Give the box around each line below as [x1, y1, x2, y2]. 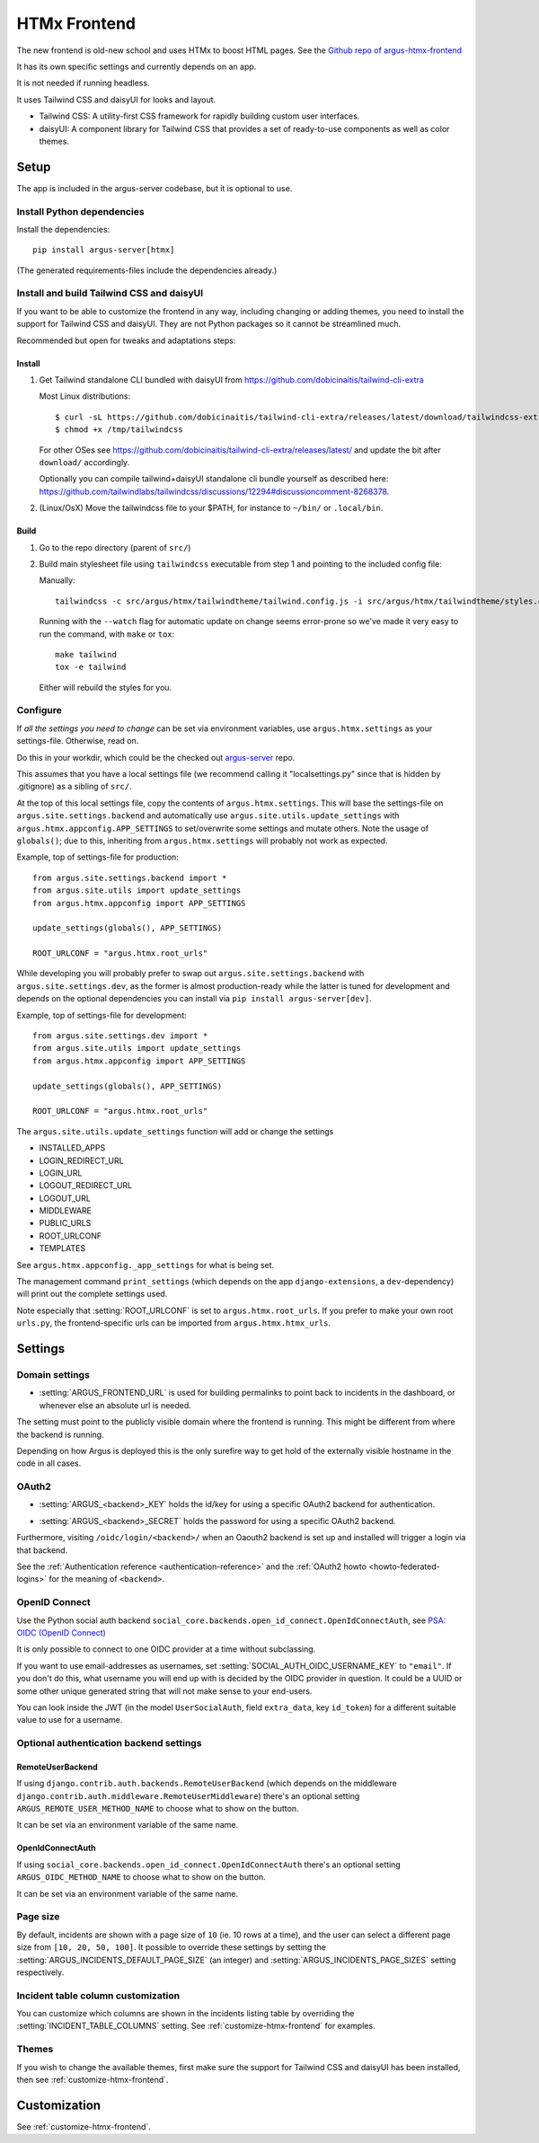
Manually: [39, 575, 75, 586]
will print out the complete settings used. [16, 1289, 168, 1300]
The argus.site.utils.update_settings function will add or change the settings [16, 1125, 334, 1136]
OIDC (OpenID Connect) [16, 1627, 107, 1638]
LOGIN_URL [39, 1168, 83, 1178]
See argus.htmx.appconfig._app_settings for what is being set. [16, 1259, 275, 1270]
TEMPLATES [39, 1243, 85, 1254]
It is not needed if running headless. [16, 77, 150, 89]
